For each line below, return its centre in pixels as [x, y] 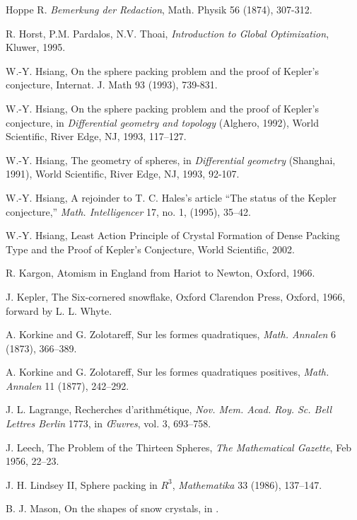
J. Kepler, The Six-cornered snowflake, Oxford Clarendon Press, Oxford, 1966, [176, 296]
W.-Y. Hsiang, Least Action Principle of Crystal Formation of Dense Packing [173, 235]
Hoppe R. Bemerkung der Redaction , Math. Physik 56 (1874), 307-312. [159, 9]
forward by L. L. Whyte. [59, 310]
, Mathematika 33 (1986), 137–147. [247, 484]
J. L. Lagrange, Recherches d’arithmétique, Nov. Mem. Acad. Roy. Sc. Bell [169, 409]
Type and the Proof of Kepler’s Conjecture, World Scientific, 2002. [150, 249]
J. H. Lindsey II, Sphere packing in [82, 484]
